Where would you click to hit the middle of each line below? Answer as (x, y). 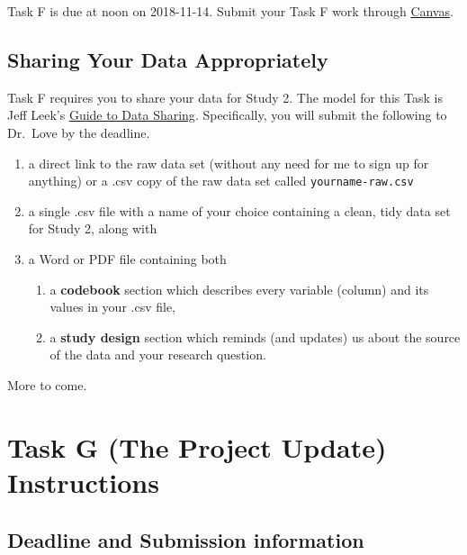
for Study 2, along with (93, 228)
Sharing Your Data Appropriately (168, 59)
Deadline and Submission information (186, 539)
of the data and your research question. (158, 355)
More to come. (47, 384)
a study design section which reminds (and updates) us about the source (255, 337)
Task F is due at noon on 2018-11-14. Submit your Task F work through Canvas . (230, 11)
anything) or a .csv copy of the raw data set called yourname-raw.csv (221, 181)
